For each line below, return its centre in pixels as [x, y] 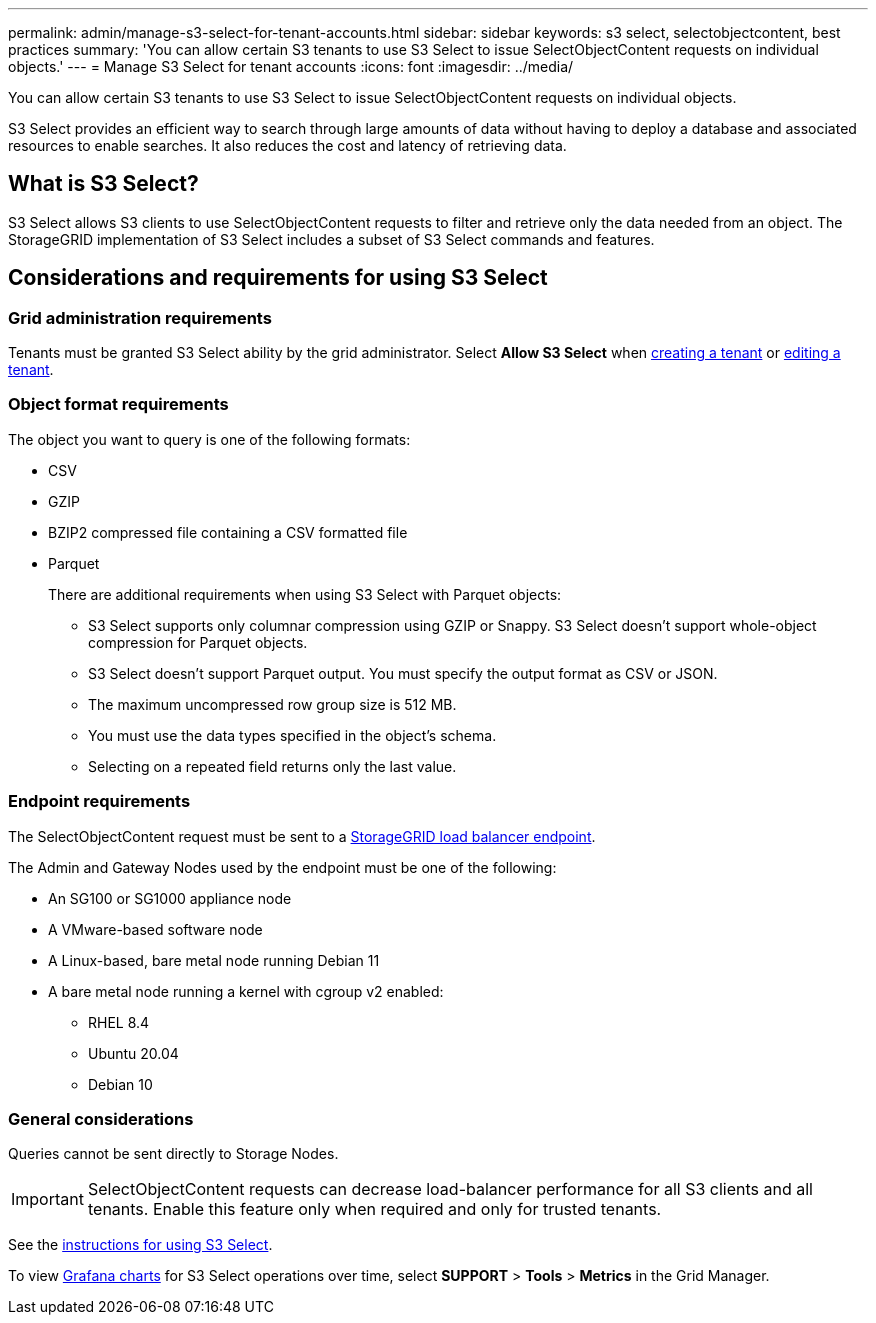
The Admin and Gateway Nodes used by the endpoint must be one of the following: [282, 867]
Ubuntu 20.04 [133, 1053]
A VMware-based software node [155, 929]
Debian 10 [120, 1084]
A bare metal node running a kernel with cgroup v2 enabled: [246, 991]
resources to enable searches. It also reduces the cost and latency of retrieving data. [287, 145]
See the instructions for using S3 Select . [140, 1245]
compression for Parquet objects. [198, 642]
